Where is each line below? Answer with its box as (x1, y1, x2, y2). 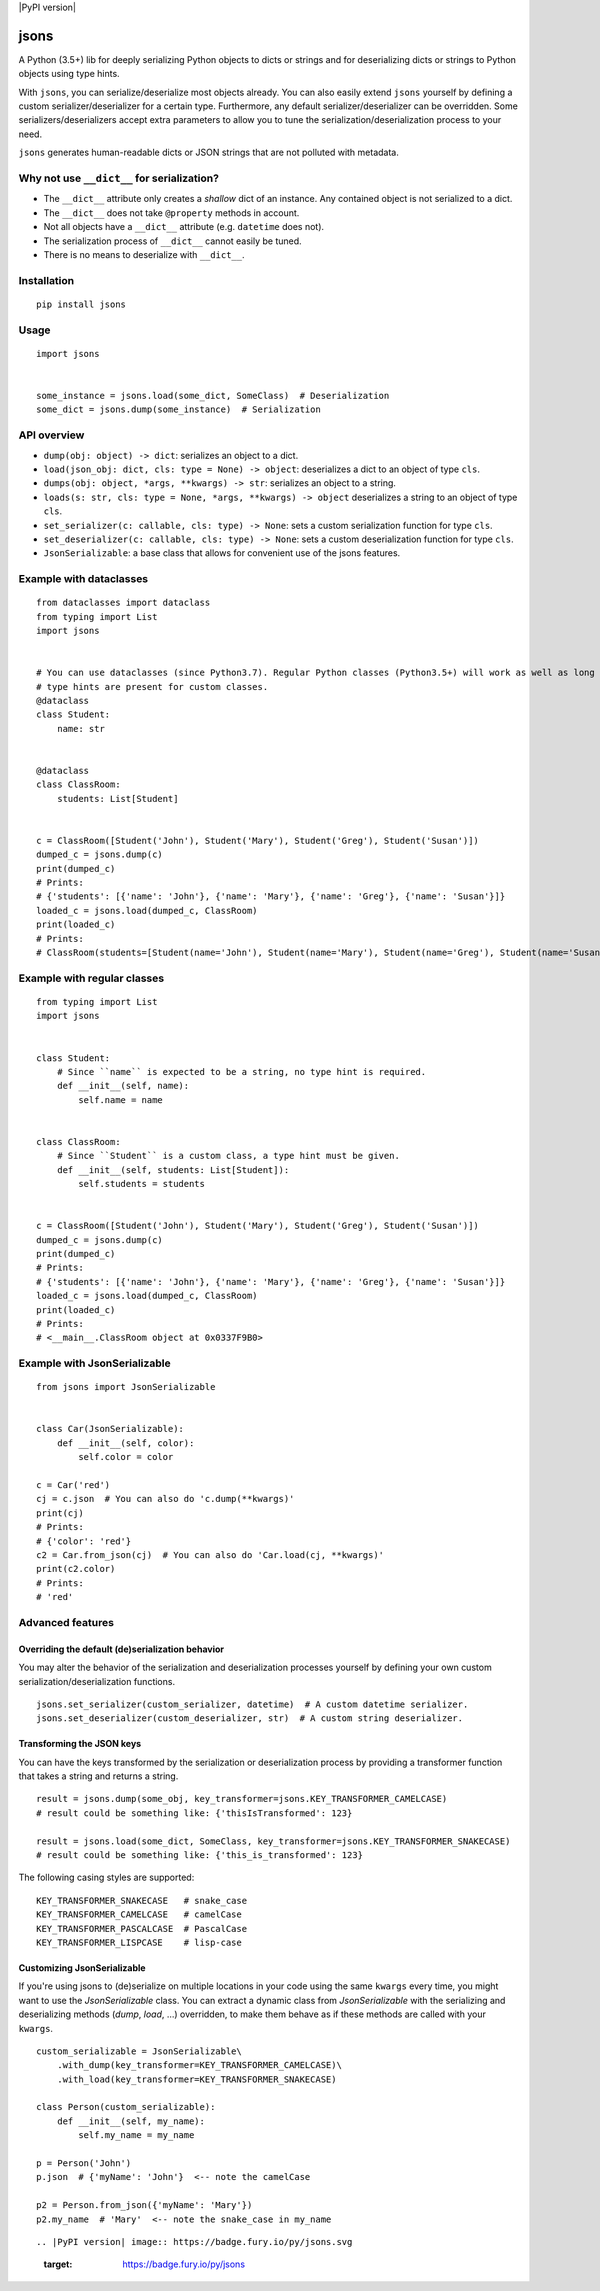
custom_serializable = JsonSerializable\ (36, 2045, 242, 2057)
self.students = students (78, 1178, 205, 1190)
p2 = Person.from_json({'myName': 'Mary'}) (36, 2200, 253, 2211)
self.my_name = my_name (78, 2130, 195, 2141)
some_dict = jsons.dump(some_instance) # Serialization (36, 404, 322, 415)
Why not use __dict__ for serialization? (18, 171, 220, 185)
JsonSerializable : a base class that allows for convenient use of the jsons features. (43, 547, 401, 559)
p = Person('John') (36, 2158, 132, 2169)
